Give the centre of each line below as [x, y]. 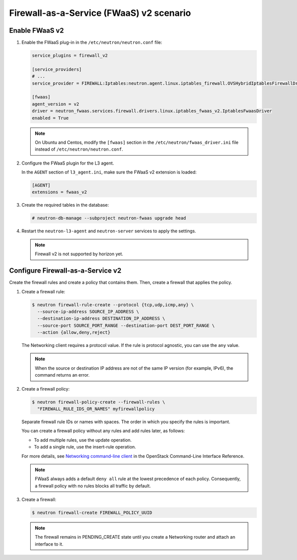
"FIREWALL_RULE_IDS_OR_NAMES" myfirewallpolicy [96, 409]
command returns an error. [62, 375]
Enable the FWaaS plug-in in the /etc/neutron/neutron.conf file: [92, 43]
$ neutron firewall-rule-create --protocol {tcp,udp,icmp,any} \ [113, 305]
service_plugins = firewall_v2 [70, 56]
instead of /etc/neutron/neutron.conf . [79, 149]
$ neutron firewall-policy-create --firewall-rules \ [99, 402]
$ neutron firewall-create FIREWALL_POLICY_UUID [92, 513]
